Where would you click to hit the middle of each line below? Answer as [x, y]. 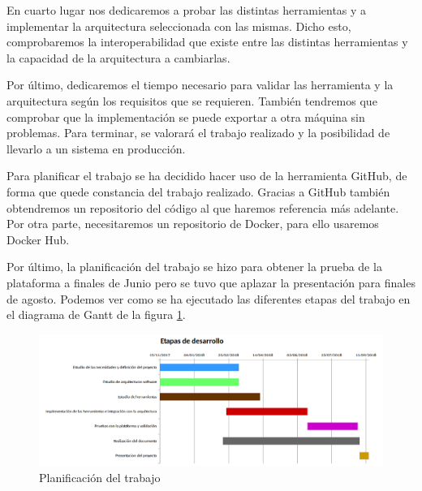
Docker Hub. [38, 239]
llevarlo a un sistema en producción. [96, 148]
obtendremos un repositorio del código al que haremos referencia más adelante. [203, 207]
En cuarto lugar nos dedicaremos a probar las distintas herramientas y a [187, 10]
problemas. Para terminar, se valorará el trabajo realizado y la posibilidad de [198, 133]
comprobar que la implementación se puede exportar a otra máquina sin [186, 116]
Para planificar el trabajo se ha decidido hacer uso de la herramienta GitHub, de [207, 176]
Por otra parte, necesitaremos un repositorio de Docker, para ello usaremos [193, 224]
